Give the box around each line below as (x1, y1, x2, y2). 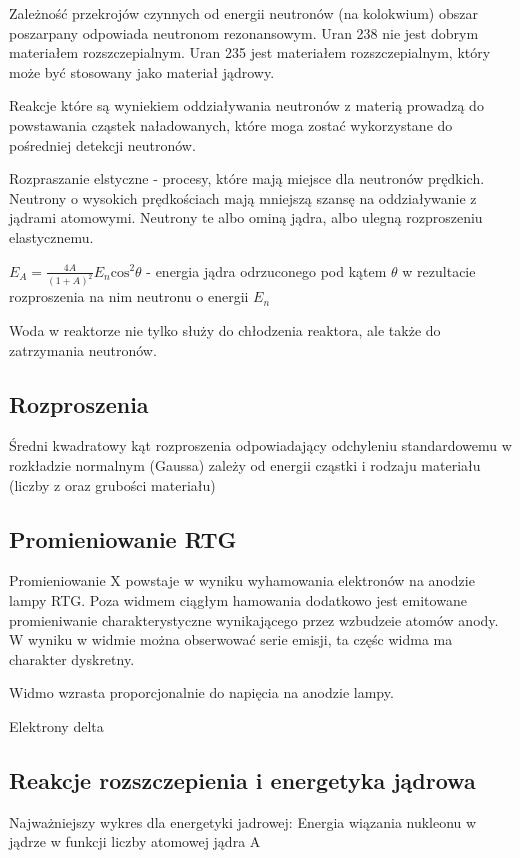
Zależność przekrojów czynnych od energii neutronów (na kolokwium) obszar (9, 3, 478, 23)
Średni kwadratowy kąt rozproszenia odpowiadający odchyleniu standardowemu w (9, 435, 512, 456)
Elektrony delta (9, 715, 104, 736)
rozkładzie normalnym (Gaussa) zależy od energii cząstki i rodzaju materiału (9, 454, 481, 475)
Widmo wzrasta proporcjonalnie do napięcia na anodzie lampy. (9, 682, 394, 703)
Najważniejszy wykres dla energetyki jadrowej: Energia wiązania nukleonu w (9, 811, 477, 832)
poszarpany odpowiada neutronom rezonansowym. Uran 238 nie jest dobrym (9, 22, 479, 43)
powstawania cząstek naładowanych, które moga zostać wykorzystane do (9, 114, 453, 135)
